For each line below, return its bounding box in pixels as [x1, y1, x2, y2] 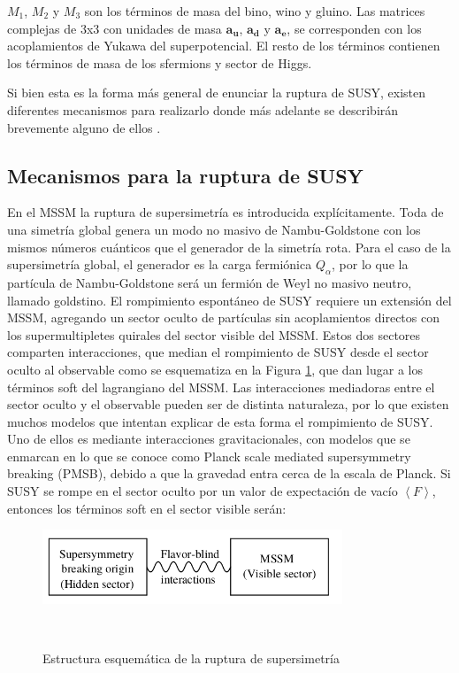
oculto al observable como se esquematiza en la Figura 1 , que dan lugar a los [7, 360, 423, 378]
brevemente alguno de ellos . [7, 118, 161, 136]
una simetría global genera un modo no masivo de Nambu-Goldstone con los [7, 220, 421, 238]
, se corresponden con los [287, 19, 422, 37]
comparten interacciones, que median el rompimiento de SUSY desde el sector [7, 343, 429, 361]
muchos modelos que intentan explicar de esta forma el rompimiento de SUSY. [7, 412, 433, 430]
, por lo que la [332, 255, 409, 274]
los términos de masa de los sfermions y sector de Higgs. [7, 53, 312, 72]
